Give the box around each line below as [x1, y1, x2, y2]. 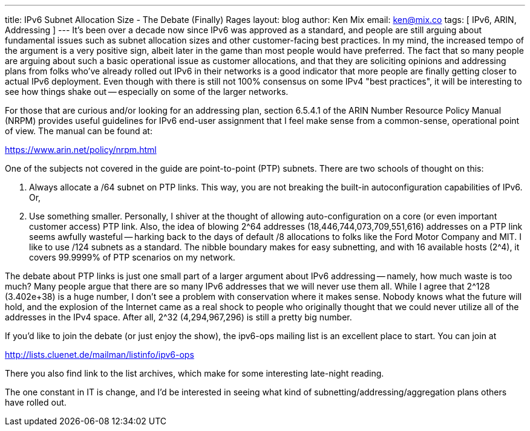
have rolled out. [5, 397, 67, 407]
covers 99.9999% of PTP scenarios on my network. [29, 252, 235, 262]
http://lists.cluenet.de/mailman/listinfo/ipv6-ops [5, 349, 194, 360]
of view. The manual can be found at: [5, 126, 152, 136]
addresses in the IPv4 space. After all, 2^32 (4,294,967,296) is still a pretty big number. [5, 312, 352, 322]
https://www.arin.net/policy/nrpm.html [5, 144, 157, 155]
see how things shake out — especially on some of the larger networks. [5, 86, 289, 97]
